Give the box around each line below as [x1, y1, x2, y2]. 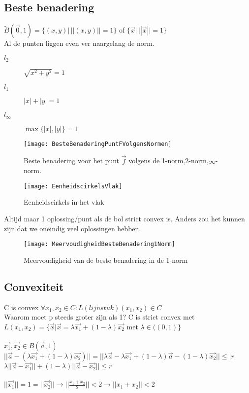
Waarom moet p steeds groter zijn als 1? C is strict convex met [4, 312, 195, 322]
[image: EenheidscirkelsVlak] [24, 182, 123, 190]
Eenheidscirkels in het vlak [24, 197, 104, 207]
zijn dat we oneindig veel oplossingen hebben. [4, 223, 141, 233]
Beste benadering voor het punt [24, 155, 120, 166]
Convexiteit [4, 279, 64, 294]
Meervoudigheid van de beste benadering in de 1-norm [24, 254, 188, 265]
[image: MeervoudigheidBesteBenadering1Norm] [24, 241, 175, 248]
